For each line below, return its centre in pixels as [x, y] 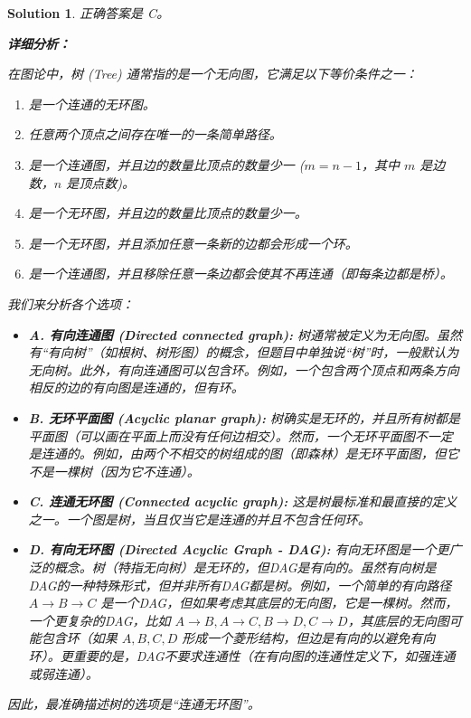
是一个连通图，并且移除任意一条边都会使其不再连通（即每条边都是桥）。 [240, 274]
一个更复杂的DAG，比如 [99, 620]
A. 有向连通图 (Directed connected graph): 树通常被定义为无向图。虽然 [245, 334]
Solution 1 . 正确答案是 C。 [89, 13]
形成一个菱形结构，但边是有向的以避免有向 [309, 638]
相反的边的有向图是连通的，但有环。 [136, 387]
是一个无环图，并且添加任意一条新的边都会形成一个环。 [193, 243]
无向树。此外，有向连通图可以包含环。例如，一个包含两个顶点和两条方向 [244, 369]
